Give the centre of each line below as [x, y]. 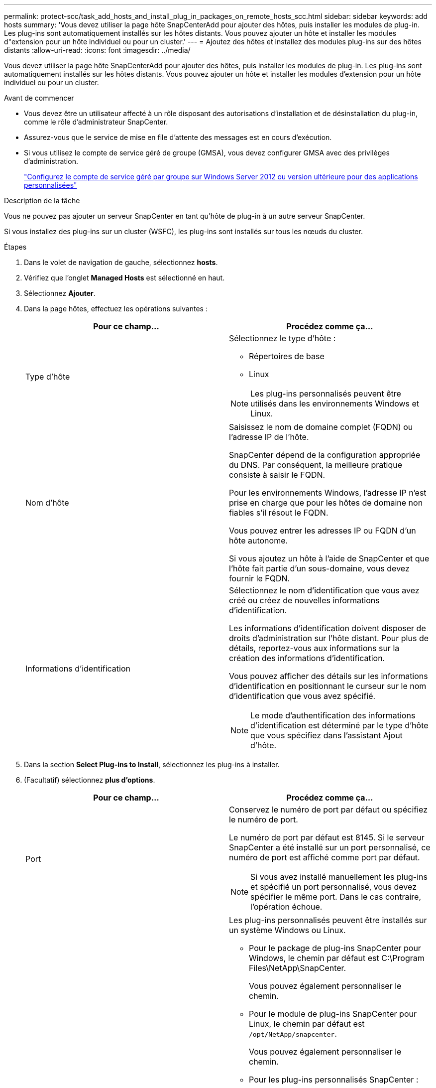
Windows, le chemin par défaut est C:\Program [337, 958]
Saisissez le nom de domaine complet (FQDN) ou [321, 427]
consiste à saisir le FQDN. [277, 475]
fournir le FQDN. [260, 578]
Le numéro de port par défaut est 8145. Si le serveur [327, 837]
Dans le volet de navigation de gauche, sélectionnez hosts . [121, 262]
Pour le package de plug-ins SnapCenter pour [335, 948]
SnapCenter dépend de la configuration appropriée [325, 455]
